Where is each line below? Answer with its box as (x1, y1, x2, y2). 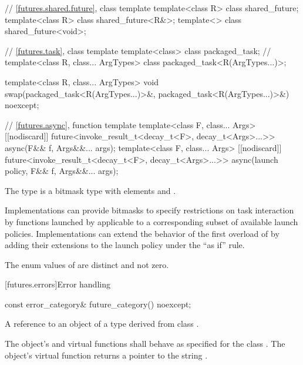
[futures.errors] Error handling (5, 278, 110, 290)
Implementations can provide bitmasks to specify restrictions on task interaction (5, 204, 294, 216)
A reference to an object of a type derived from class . (5, 317, 199, 330)
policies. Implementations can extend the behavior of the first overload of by (5, 227, 280, 239)
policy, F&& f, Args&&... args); (5, 165, 119, 177)
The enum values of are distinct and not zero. (5, 258, 169, 270)
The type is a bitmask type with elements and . (5, 184, 176, 196)
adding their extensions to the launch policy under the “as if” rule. (5, 239, 245, 251)
